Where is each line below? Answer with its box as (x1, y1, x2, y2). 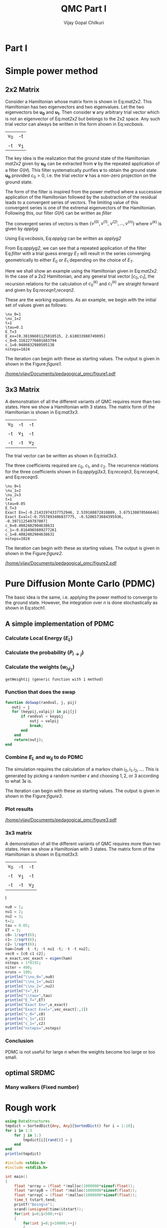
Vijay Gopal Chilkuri (63, 20, 104, 26)
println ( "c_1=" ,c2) (5, 1021, 46, 1026)
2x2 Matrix (5, 85, 40, 94)
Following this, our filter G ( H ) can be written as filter (5, 210, 112, 216)
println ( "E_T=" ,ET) (5, 998, 46, 1003)
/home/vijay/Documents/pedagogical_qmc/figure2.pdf (5, 560, 117, 566)
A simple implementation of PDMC (5, 619, 115, 628)
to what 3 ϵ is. (5, 778, 32, 784)
